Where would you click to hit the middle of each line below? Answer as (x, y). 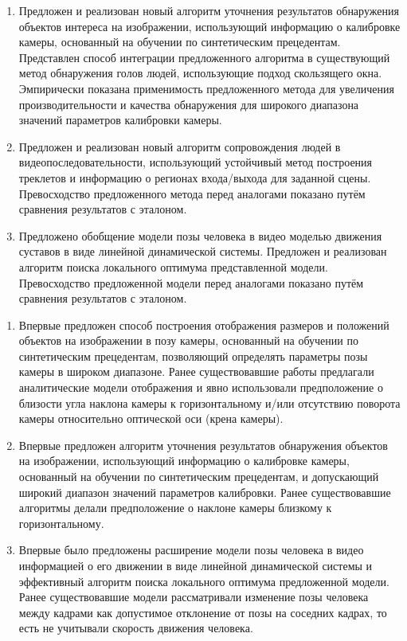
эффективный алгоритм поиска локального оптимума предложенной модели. (204, 581)
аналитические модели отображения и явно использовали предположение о (201, 387)
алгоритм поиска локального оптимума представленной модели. (173, 266)
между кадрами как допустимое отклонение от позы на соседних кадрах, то (203, 612)
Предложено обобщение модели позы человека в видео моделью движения (200, 235)
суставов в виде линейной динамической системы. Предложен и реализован (203, 251)
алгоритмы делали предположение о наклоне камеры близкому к (175, 508)
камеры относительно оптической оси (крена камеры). (151, 418)
